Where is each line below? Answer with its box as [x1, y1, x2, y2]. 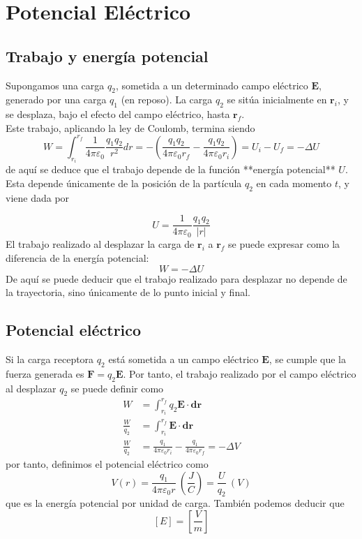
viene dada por [6, 190, 70, 205]
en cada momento [256, 175, 332, 190]
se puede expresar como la [228, 237, 340, 251]
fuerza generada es [6, 366, 84, 381]
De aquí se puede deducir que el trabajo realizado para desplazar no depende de [6, 271, 347, 286]
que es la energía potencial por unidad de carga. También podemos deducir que [6, 496, 345, 510]
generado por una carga [6, 92, 107, 107]
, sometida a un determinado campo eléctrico [115, 77, 308, 92]
